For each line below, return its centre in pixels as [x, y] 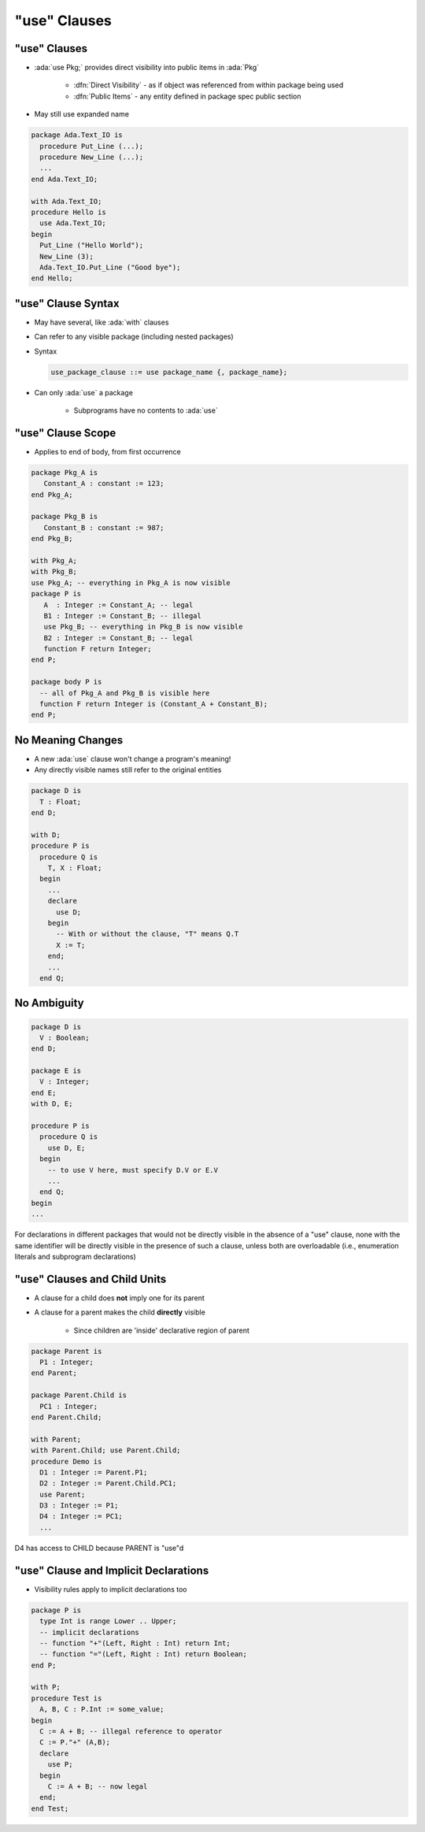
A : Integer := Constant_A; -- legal [118, 605]
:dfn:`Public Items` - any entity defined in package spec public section [188, 96]
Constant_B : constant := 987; [104, 527]
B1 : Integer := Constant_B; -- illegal [123, 616]
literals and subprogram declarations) [76, 1256]
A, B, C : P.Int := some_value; [102, 1710]
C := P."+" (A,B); [75, 1742]
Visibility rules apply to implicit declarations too [111, 1589]
